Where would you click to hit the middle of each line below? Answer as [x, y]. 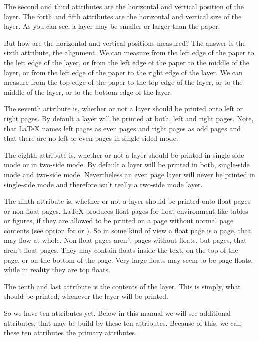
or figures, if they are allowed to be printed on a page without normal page [119, 221]
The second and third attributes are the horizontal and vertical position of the [124, 6]
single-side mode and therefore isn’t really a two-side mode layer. [103, 184]
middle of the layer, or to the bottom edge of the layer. [88, 92]
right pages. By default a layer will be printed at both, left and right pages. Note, [129, 118]
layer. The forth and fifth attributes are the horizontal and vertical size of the [123, 16]
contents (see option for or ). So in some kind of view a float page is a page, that [128, 230]
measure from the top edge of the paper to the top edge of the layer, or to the [123, 82]
